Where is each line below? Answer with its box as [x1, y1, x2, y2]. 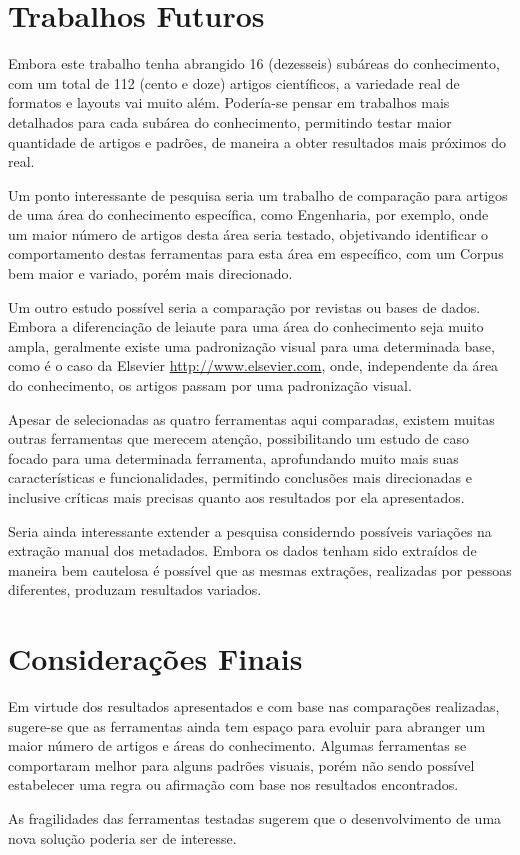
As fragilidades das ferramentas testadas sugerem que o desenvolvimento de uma [8, 808, 502, 829]
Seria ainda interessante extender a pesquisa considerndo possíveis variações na [8, 520, 492, 541]
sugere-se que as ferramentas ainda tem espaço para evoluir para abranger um [8, 715, 486, 736]
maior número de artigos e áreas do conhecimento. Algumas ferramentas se [8, 735, 467, 756]
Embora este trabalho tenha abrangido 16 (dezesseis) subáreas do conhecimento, [8, 53, 500, 74]
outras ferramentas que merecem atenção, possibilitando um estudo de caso [8, 428, 470, 449]
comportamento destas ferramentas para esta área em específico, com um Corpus [8, 243, 504, 264]
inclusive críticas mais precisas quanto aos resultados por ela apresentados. [8, 487, 465, 507]
